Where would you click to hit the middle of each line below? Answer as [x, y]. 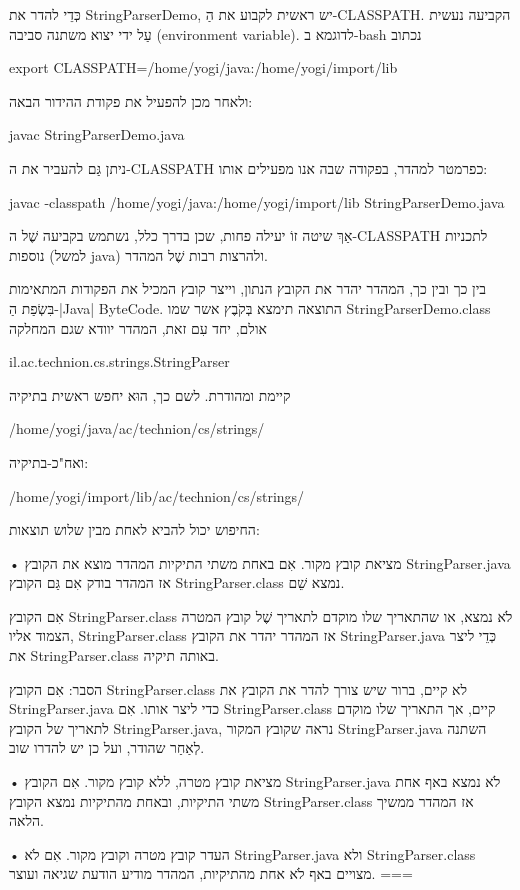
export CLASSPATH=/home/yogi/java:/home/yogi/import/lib [203, 67]
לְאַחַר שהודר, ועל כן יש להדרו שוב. [107, 747]
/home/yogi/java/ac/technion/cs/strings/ [137, 428]
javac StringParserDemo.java [97, 134]
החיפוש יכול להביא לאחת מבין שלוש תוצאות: [134, 529]
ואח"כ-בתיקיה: [49, 461]
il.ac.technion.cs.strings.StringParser [119, 361]
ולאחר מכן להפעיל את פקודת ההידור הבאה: [131, 100]
